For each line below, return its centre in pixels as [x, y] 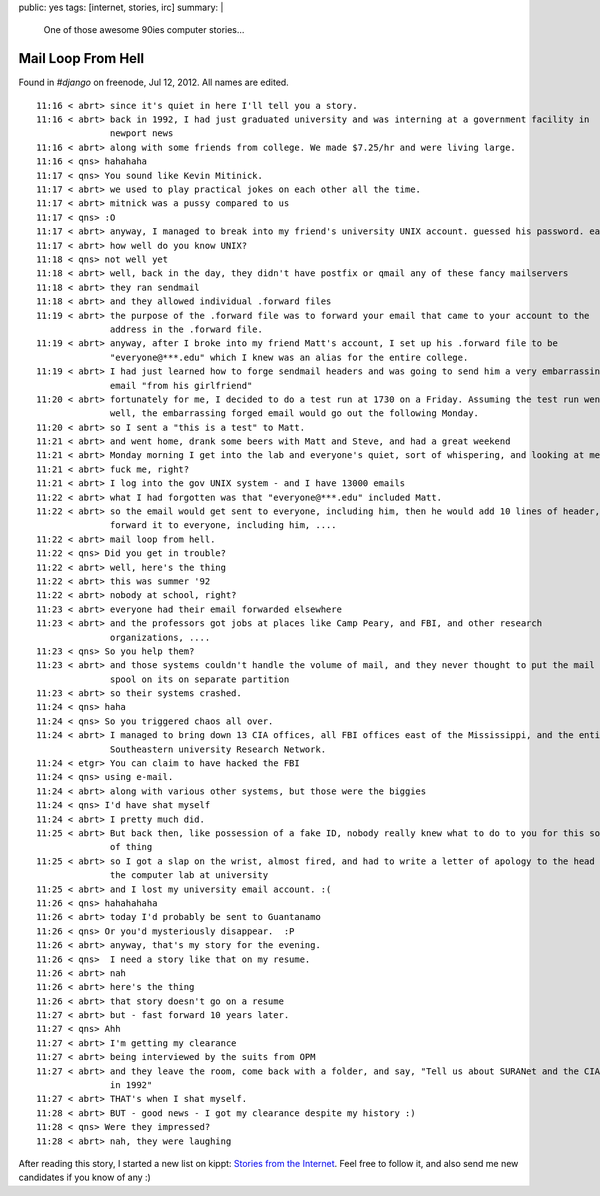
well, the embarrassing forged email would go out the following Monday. [295, 413]
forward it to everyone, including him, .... [223, 525]
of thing [131, 847]
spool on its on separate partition [200, 679]
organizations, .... [160, 637]
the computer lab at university [189, 875]
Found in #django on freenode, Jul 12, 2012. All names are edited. [153, 82]
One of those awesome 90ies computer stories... [144, 30]
